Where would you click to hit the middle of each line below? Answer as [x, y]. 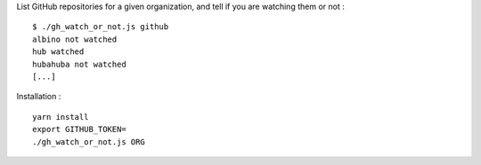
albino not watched [75, 39]
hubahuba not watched [79, 64]
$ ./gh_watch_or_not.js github [101, 27]
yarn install [61, 117]
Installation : [39, 97]
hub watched [58, 52]
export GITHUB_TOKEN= [79, 130]
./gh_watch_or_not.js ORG [89, 141]
